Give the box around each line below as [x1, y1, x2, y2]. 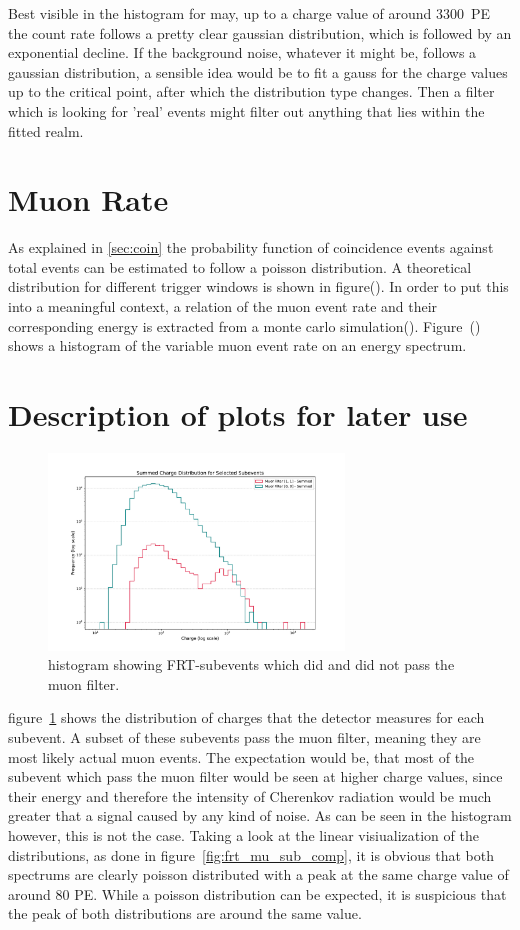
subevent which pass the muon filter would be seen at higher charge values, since [8, 766, 503, 787]
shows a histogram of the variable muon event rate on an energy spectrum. [8, 335, 467, 356]
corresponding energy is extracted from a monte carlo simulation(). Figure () [8, 315, 481, 336]
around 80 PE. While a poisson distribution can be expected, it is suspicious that [8, 883, 507, 904]
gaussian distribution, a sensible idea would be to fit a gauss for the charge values [8, 61, 508, 82]
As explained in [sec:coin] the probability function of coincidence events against [8, 237, 494, 258]
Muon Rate [8, 179, 169, 220]
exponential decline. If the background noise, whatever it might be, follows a [8, 42, 477, 63]
